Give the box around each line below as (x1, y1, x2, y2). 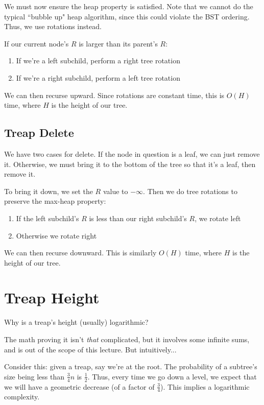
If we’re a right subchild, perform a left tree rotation (16, 72, 180, 83)
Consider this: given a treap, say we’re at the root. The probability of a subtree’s (4, 361, 257, 372)
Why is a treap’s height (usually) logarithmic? (4, 317, 149, 327)
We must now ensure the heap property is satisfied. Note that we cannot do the (4, 1, 253, 11)
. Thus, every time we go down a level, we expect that (87, 371, 257, 382)
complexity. (4, 391, 40, 402)
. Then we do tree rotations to (143, 185, 237, 196)
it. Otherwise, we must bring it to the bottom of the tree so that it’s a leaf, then (4, 158, 256, 169)
